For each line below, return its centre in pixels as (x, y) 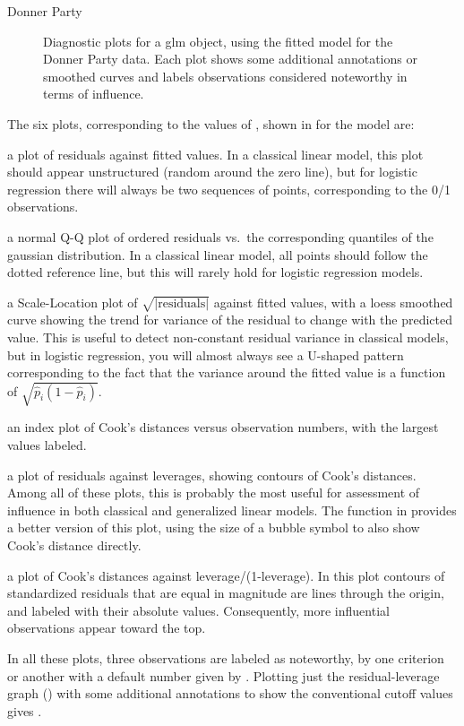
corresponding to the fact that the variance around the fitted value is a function (227, 372)
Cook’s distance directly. (74, 544)
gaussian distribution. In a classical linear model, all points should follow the (218, 254)
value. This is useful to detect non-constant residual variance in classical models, (228, 337)
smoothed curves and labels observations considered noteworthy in (225, 76)
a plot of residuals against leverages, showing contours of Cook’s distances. (212, 475)
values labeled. (47, 445)
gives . (25, 710)
